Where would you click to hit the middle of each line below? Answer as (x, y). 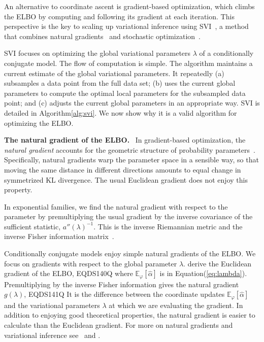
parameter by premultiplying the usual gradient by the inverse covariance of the (128, 216)
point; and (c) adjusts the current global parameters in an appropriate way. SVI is (132, 103)
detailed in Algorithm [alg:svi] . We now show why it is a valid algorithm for (121, 112)
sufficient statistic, (32, 226)
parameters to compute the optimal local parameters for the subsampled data (125, 93)
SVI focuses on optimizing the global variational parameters (97, 53)
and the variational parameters (52, 305)
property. (18, 190)
